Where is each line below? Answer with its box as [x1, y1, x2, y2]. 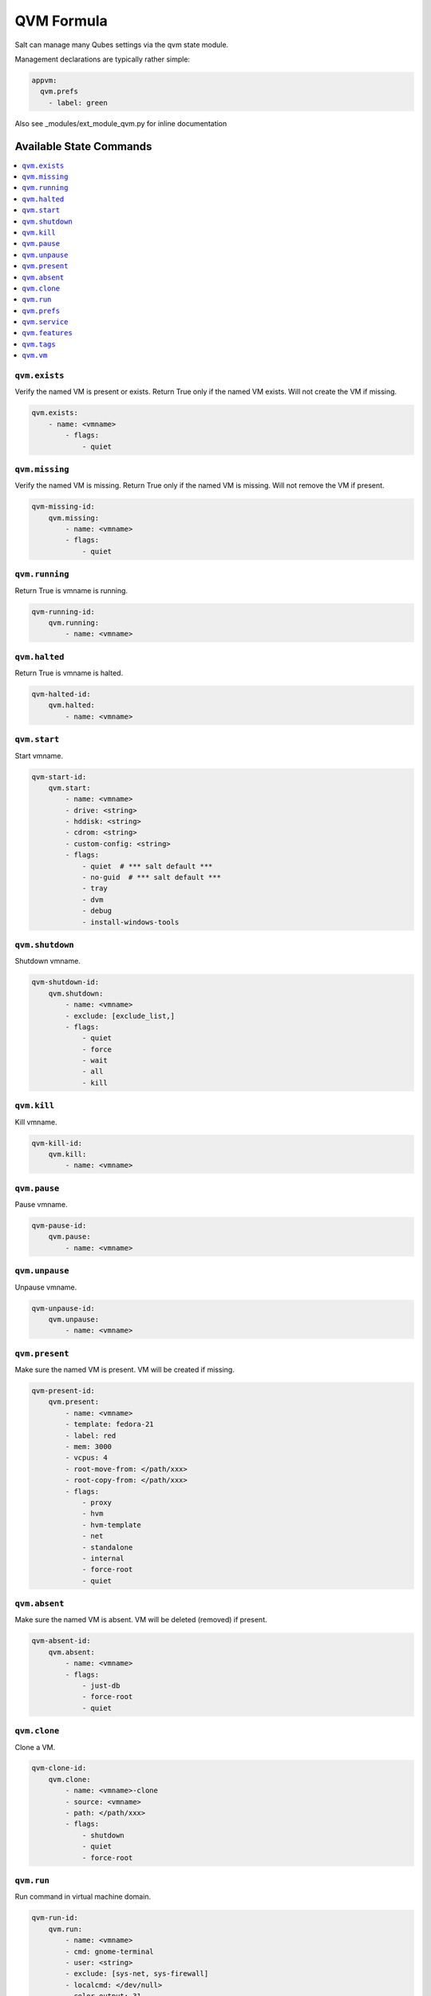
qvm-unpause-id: [31, 1304, 96, 1313]
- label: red [65, 1431, 117, 1440]
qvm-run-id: [31, 1913, 79, 1923]
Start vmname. [14, 750, 64, 760]
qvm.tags [22, 339, 56, 349]
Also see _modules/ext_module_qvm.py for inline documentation [14, 118, 227, 128]
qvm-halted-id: [31, 690, 91, 699]
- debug [81, 906, 112, 916]
